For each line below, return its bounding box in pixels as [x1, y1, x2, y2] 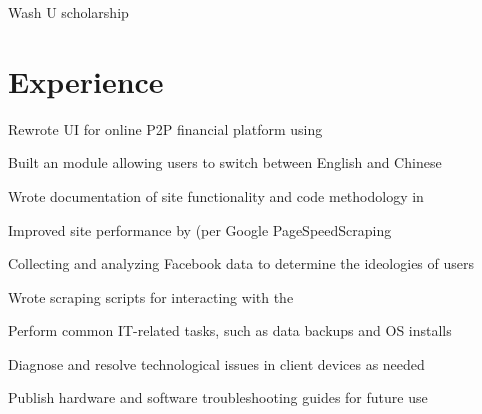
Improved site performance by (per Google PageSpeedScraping [8, 219, 392, 240]
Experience [8, 60, 164, 101]
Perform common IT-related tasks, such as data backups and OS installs [8, 320, 452, 341]
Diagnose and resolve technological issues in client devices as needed [8, 353, 425, 374]
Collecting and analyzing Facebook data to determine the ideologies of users [8, 253, 475, 274]
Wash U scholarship [8, 2, 129, 22]
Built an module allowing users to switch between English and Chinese [8, 152, 442, 173]
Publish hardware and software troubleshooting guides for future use [8, 387, 428, 408]
